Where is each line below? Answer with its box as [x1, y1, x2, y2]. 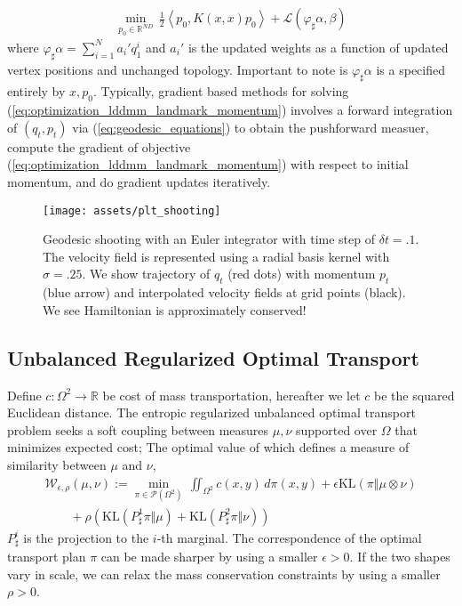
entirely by [7, 82, 66, 101]
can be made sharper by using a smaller [100, 547, 318, 566]
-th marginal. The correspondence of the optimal [156, 528, 422, 546]
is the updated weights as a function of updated [187, 37, 449, 56]
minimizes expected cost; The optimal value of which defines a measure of [7, 438, 410, 457]
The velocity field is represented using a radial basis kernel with [43, 246, 390, 265]
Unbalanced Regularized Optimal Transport [7, 343, 419, 371]
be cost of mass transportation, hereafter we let [102, 385, 361, 404]
